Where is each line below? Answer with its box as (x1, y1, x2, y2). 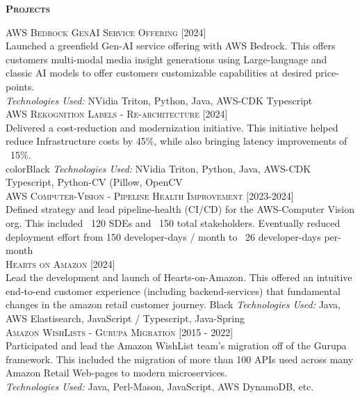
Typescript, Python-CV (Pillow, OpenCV (6, 175, 183, 189)
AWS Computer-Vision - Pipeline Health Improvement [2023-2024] (6, 188, 294, 202)
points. (6, 79, 35, 93)
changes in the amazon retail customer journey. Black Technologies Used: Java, (6, 297, 341, 312)
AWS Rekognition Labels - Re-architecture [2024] (6, 106, 228, 121)
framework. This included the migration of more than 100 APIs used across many (6, 351, 354, 366)
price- (315, 65, 339, 80)
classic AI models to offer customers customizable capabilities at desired (6, 65, 312, 80)
